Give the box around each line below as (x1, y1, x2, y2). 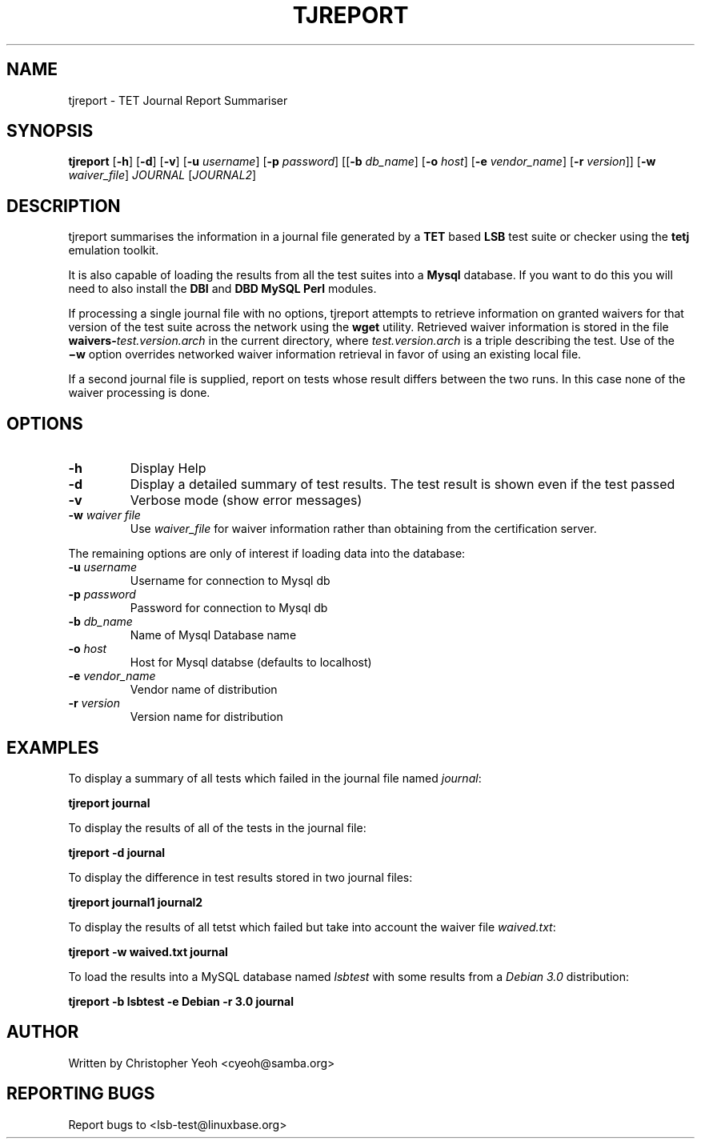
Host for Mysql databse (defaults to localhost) (130, 655, 372, 670)
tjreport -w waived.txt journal (68, 944, 228, 959)
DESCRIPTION (6, 195, 121, 216)
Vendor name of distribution (130, 683, 278, 697)
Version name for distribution (130, 710, 283, 724)
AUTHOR (6, 1022, 79, 1043)
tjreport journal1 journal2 (68, 895, 203, 909)
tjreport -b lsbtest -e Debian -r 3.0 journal (68, 994, 294, 1008)
